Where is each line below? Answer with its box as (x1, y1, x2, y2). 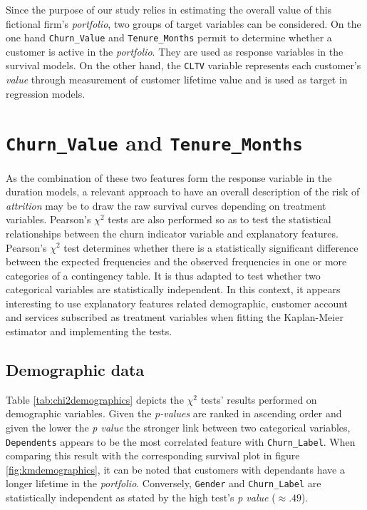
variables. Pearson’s (6, 212, 91, 227)
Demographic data (6, 359, 145, 381)
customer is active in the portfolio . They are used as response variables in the (6, 44, 343, 58)
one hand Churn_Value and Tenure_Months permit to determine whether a (6, 30, 332, 45)
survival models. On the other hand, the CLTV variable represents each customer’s (6, 58, 361, 73)
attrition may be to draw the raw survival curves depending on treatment (6, 198, 326, 213)
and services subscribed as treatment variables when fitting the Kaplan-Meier (6, 310, 343, 325)
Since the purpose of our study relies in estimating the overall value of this (6, 2, 332, 16)
